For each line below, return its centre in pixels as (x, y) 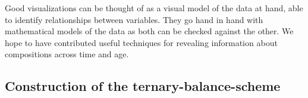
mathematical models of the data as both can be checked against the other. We (149, 31)
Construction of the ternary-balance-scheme (143, 86)
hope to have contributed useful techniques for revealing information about (141, 42)
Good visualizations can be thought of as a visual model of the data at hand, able (154, 8)
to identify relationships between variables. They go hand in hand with (134, 19)
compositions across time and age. (67, 54)
